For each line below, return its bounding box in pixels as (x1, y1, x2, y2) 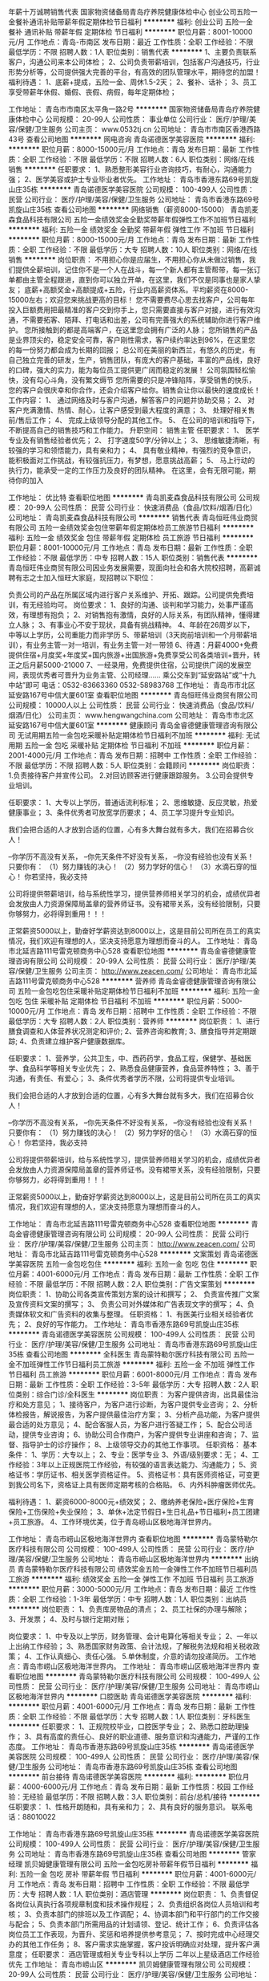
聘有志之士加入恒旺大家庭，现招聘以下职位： (8, 573, 156, 582)
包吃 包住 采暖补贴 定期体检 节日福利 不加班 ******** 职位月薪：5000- (8, 996, 243, 1006)
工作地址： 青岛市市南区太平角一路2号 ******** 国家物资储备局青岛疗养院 (8, 104, 254, 114)
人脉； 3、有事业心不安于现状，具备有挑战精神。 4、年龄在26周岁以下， (14, 620, 255, 629)
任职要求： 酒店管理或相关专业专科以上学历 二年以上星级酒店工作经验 (30, 1950, 260, 1959)
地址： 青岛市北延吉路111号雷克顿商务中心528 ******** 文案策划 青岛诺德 (8, 1249, 251, 1259)
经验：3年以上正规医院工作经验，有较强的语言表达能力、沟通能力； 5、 (14, 1460, 251, 1469)
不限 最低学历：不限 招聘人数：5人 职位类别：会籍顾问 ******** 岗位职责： (8, 761, 258, 770)
